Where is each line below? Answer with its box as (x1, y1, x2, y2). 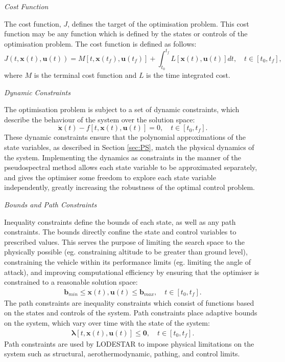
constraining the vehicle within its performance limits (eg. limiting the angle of (4, 256, 251, 267)
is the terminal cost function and (34, 70, 137, 80)
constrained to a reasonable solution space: (4, 276, 138, 287)
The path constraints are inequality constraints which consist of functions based (4, 297, 254, 308)
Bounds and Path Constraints (4, 199, 97, 210)
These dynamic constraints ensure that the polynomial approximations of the (4, 132, 246, 142)
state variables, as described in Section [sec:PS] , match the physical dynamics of (4, 142, 254, 153)
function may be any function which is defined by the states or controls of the (4, 28, 248, 39)
